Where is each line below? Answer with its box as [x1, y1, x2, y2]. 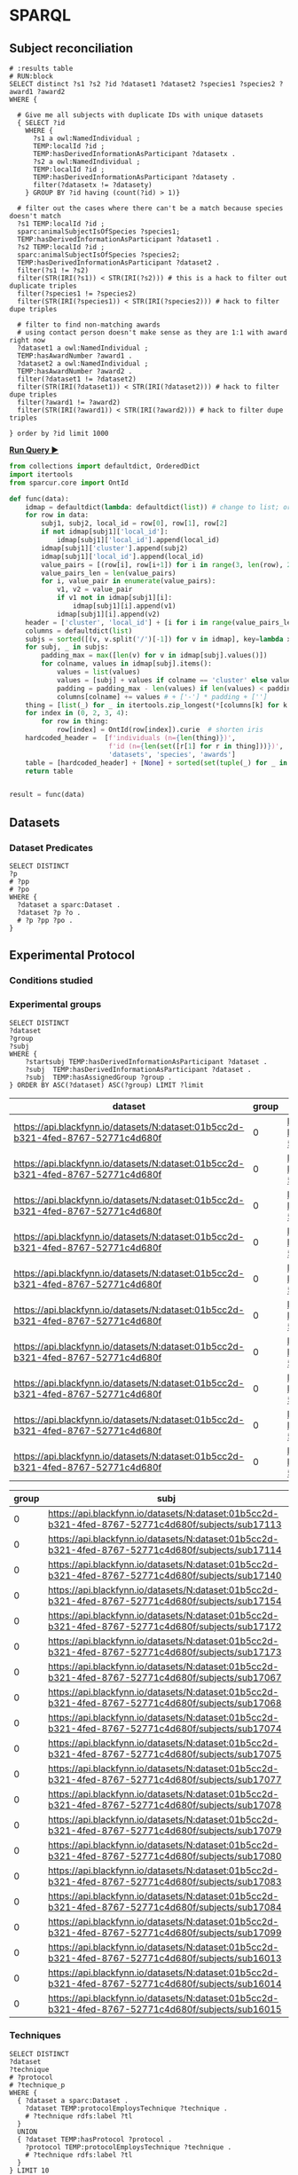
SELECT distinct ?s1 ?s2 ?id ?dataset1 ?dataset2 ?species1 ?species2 [9, 80, 276, 89]
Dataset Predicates [9, 841, 94, 854]
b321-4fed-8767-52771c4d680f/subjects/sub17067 [48, 1671, 282, 1683]
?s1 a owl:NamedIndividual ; [32, 134, 141, 143]
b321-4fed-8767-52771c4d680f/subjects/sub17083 [48, 1875, 282, 1887]
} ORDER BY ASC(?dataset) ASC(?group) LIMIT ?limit [9, 1080, 204, 1090]
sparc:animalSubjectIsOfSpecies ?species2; [17, 250, 180, 259]
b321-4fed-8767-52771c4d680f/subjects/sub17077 [48, 1773, 282, 1785]
